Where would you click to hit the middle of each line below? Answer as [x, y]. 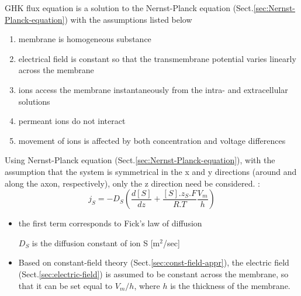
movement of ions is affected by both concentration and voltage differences [152, 140]
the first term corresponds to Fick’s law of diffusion [110, 223]
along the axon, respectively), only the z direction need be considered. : [132, 183]
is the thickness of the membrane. [230, 285]
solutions [34, 101]
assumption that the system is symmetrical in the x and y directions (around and [151, 171]
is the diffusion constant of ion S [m [96, 242]
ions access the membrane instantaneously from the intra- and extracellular [153, 89]
